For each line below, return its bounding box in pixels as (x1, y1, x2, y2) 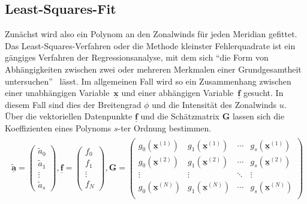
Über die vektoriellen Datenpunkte (5, 110, 133, 122)
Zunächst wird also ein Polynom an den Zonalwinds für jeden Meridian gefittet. (5, 28, 297, 40)
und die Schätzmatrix (140, 110, 219, 122)
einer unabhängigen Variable (5, 86, 110, 99)
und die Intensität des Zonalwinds (152, 98, 277, 110)
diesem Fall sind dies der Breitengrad (5, 98, 142, 110)
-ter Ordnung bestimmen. (118, 121, 212, 134)
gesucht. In (243, 86, 284, 99)
